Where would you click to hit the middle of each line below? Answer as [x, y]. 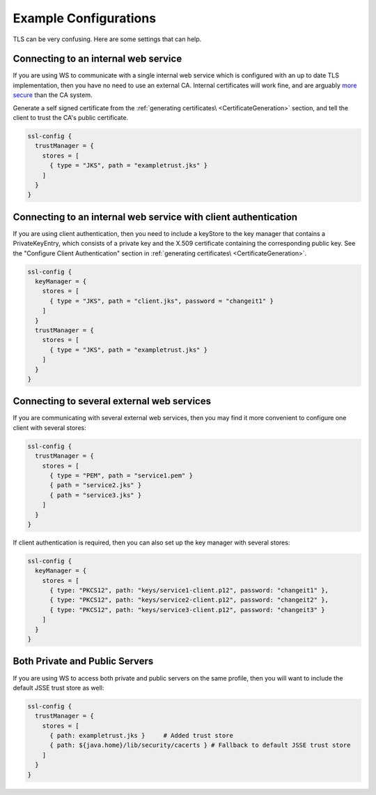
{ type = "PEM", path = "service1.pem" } [121, 475]
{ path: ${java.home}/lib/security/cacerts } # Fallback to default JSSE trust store [200, 745]
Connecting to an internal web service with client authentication [155, 217]
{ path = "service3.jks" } [96, 495]
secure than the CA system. [53, 95]
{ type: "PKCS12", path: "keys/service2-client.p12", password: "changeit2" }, [189, 600]
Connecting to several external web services [112, 401]
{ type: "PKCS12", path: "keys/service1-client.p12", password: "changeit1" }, [189, 590]
